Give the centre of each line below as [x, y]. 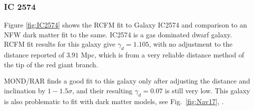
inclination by [25, 90]
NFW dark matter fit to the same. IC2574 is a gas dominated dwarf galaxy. [118, 34]
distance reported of [34, 55]
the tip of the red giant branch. [51, 64]
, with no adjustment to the [191, 44]
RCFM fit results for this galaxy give [60, 44]
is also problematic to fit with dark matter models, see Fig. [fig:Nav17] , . [114, 101]
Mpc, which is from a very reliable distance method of [162, 55]
